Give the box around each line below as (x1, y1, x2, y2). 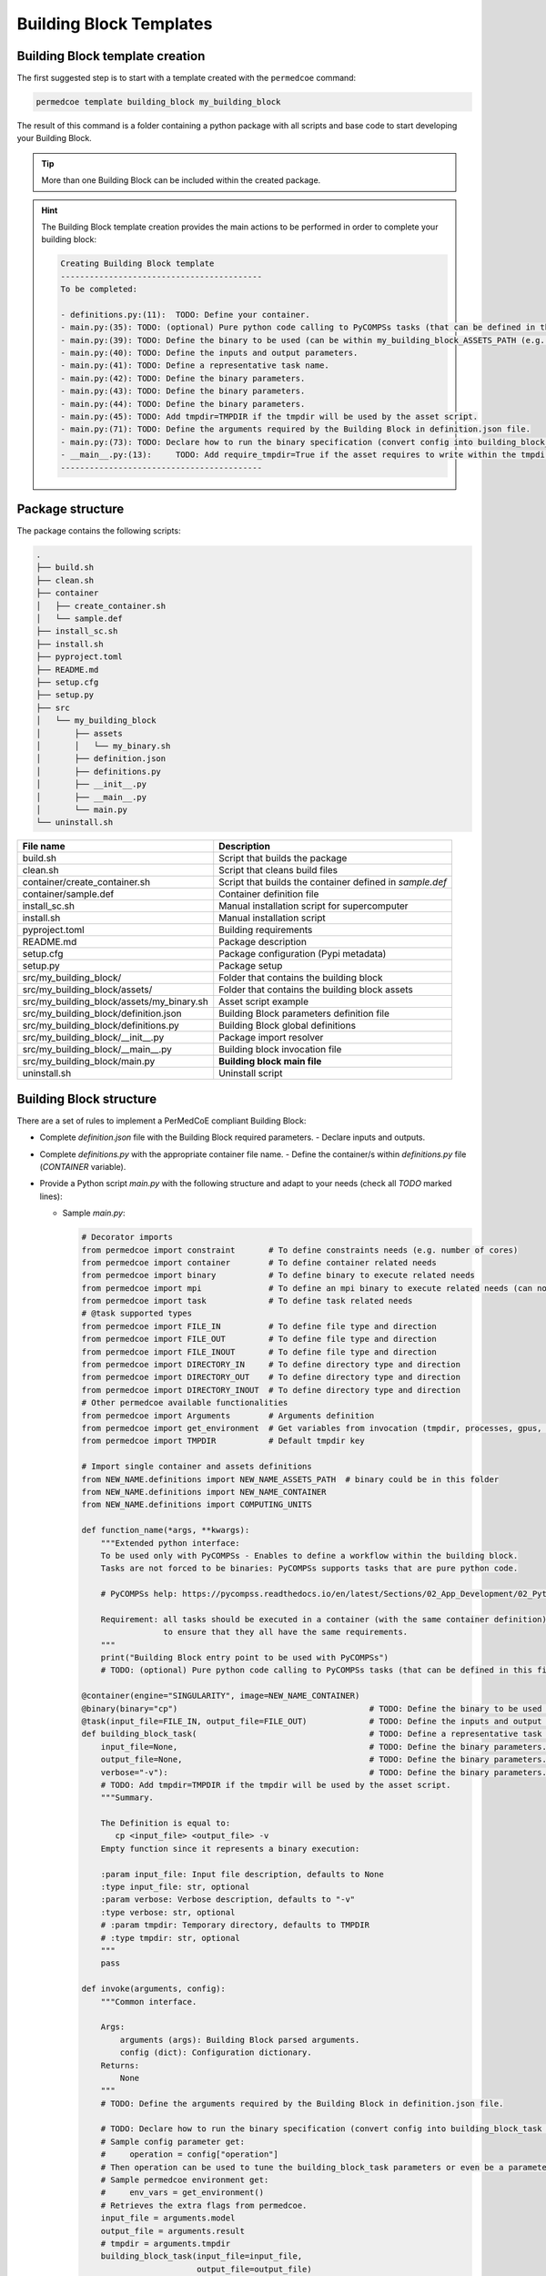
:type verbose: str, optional (100, 1907, 236, 1917)
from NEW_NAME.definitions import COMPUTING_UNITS (81, 1499, 313, 1510)
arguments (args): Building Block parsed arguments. (119, 2035, 360, 2045)
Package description (218, 936, 307, 949)
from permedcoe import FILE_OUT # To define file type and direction (81, 1334, 437, 1345)
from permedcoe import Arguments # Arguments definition (81, 1410, 375, 1420)
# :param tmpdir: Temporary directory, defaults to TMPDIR (100, 1920, 370, 1930)
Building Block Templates (16, 14, 213, 34)
